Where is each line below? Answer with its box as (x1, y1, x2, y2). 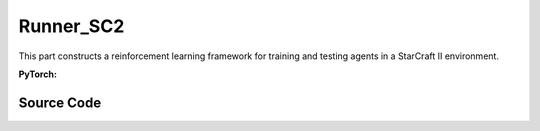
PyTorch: (18, 68, 57, 80)
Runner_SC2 (18, 15, 125, 37)
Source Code (18, 94, 102, 111)
